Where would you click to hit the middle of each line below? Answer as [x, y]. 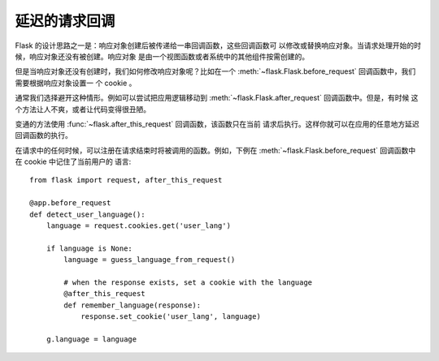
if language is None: [89, 248]
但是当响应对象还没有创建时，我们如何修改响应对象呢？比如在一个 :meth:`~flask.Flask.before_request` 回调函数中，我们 [215, 71]
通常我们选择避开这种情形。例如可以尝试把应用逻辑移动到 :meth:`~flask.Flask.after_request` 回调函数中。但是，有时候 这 [217, 98]
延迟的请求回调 [65, 21]
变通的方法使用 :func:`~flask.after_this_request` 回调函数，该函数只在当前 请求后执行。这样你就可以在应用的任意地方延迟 [217, 124]
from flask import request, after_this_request [126, 180]
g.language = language [91, 339]
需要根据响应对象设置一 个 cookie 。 [76, 83]
